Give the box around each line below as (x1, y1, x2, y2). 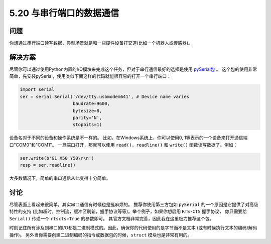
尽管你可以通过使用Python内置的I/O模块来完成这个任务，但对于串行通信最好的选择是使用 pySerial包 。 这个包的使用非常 (9, 66, 257, 72)
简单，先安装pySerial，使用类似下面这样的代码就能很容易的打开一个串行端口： (9, 73, 172, 79)
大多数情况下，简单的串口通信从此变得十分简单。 (9, 175, 110, 181)
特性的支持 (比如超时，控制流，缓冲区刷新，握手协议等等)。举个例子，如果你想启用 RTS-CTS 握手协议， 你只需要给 (9, 208, 247, 214)
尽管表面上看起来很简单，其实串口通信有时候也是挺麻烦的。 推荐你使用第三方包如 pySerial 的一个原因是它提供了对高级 (9, 201, 258, 207)
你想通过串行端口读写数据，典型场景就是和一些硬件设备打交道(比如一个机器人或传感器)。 (9, 40, 193, 46)
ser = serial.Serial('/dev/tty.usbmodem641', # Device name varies (20, 93, 190, 99)
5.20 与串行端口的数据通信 (9, 8, 119, 19)
